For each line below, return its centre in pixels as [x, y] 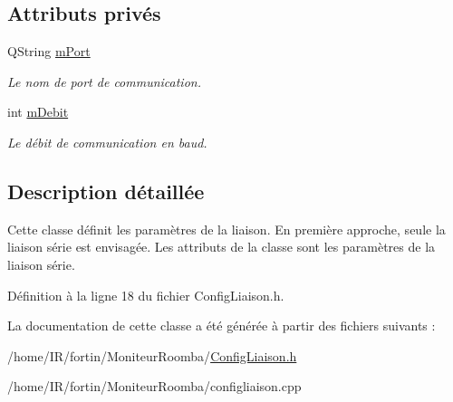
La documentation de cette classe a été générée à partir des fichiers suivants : [222, 325]
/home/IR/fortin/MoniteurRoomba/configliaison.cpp [154, 386]
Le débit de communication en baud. [107, 142]
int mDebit [38, 112]
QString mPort [49, 51]
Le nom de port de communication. [104, 81]
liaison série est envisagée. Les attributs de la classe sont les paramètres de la [222, 247]
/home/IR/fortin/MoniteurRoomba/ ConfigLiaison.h [152, 355]
